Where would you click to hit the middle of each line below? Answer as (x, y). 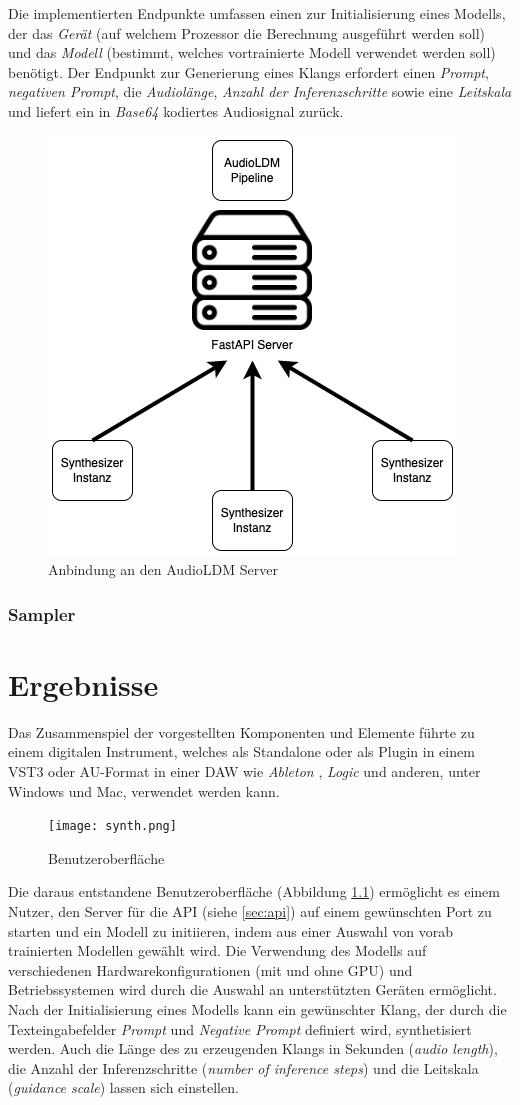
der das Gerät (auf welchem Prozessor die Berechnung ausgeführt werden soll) (247, 32)
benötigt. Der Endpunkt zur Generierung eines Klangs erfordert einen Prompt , (248, 71)
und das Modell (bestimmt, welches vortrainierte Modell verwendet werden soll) (252, 52)
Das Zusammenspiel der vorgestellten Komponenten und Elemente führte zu (241, 731)
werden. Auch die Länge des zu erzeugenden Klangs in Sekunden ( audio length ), (253, 1048)
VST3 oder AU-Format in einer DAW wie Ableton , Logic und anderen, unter (244, 770)
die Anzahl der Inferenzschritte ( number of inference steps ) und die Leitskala (243, 1067)
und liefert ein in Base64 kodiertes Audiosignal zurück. (176, 110)
